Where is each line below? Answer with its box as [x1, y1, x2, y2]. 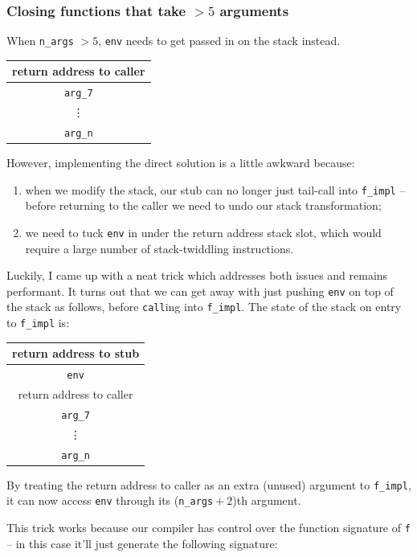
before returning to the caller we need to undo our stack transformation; [25, 197, 382, 214]
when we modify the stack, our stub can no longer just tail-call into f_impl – [25, 181, 406, 198]
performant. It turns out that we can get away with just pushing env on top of [6, 282, 394, 299]
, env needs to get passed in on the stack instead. [98, 32, 341, 49]
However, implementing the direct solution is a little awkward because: [6, 154, 355, 171]
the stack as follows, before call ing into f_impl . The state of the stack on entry [6, 298, 402, 315]
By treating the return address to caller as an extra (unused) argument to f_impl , [6, 476, 411, 493]
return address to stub [12, 345, 140, 362]
